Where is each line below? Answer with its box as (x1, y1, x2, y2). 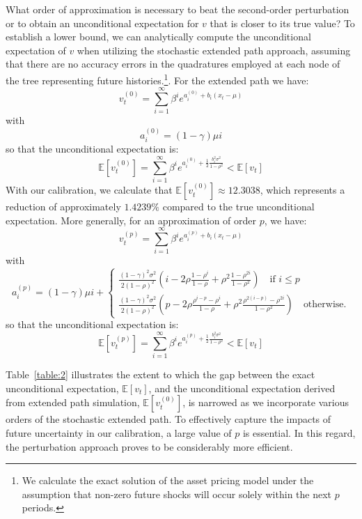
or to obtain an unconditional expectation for (6, 15, 199, 30)
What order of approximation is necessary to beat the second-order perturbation (6, 2, 349, 16)
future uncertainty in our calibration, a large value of (6, 426, 232, 440)
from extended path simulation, (6, 395, 140, 410)
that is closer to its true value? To (210, 15, 355, 30)
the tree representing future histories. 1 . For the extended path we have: (6, 70, 309, 87)
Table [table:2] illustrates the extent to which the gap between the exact (6, 367, 315, 382)
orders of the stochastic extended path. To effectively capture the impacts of (6, 412, 331, 426)
